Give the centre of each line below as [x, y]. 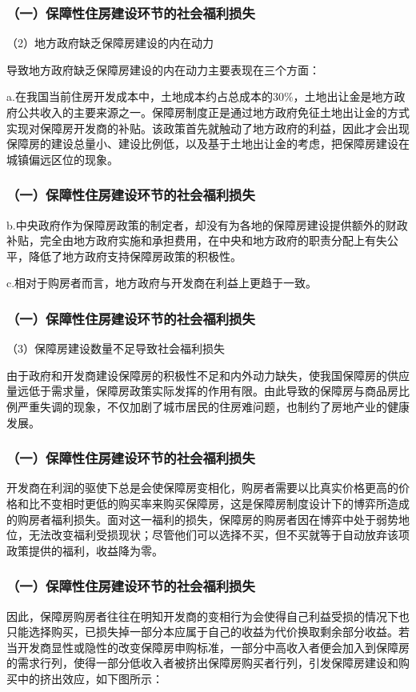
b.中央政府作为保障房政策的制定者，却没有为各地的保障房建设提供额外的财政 [207, 224]
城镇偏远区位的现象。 [62, 159]
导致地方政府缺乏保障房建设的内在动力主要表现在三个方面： [163, 69]
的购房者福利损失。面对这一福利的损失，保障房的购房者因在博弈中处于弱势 [202, 519]
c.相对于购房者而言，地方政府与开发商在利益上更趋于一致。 [162, 283]
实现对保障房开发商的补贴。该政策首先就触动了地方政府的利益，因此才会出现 [208, 128]
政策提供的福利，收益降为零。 [85, 550]
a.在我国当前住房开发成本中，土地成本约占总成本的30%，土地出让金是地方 [200, 96]
